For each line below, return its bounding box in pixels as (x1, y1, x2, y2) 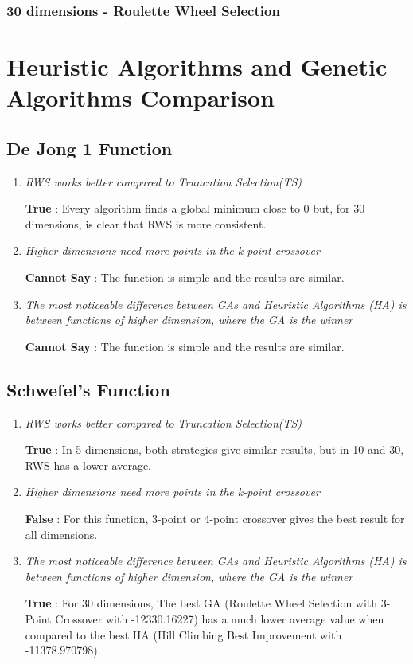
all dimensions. (25, 525, 98, 542)
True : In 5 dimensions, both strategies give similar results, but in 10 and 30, (25, 441, 404, 458)
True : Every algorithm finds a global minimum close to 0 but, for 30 (25, 200, 365, 217)
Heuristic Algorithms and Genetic (6, 50, 388, 83)
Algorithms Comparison (6, 81, 275, 114)
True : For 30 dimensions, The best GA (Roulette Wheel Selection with (25, 595, 378, 611)
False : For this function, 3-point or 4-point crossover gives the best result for (25, 510, 405, 526)
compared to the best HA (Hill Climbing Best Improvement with (25, 626, 342, 643)
